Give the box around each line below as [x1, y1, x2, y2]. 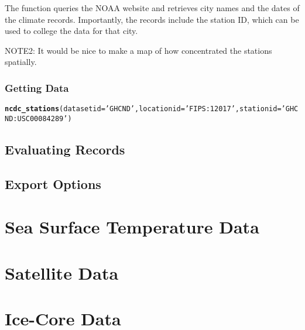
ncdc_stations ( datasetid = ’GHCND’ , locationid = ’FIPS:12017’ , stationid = [5, 105, 282, 114]
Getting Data [5, 80, 69, 95]
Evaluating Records [5, 140, 125, 158]
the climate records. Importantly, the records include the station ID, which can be [5, 13, 299, 25]
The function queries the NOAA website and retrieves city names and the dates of [5, 2, 300, 13]
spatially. [5, 56, 37, 68]
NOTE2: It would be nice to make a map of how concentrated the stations [5, 44, 272, 56]
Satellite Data [5, 260, 119, 284]
